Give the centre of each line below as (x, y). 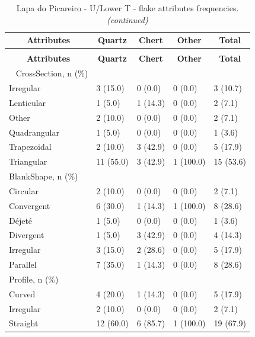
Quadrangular (34, 132)
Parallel (23, 264)
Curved (22, 293)
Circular (24, 190)
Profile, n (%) (34, 279)
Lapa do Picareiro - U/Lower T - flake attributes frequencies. (128, 8)
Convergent (30, 205)
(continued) (128, 19)
